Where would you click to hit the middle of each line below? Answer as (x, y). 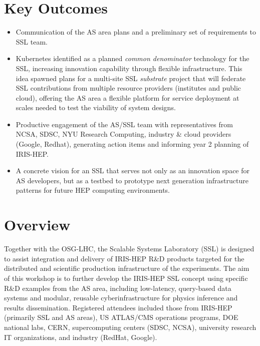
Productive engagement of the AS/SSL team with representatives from (124, 124)
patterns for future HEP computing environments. (93, 190)
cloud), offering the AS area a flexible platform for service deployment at (127, 97)
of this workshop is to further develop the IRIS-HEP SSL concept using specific (126, 278)
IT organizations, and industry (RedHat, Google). (81, 337)
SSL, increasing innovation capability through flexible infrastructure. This (129, 68)
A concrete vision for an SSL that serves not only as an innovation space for (133, 170)
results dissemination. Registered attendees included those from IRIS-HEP (118, 307)
